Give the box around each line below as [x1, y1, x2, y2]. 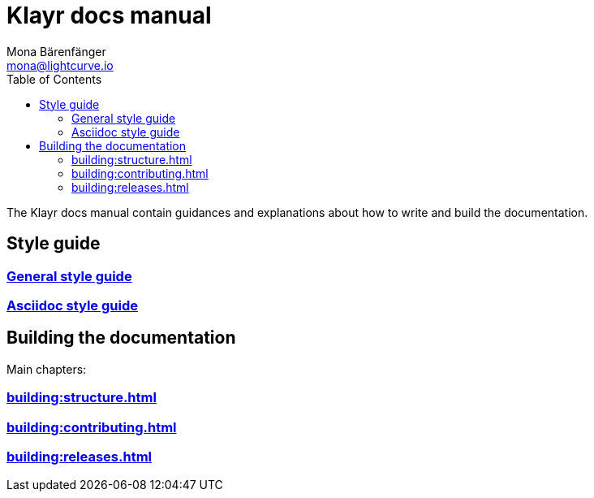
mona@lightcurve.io [6, 58, 114, 72]
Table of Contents [6, 71, 102, 86]
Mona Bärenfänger [6, 44, 106, 58]
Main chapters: [6, 362, 87, 376]
